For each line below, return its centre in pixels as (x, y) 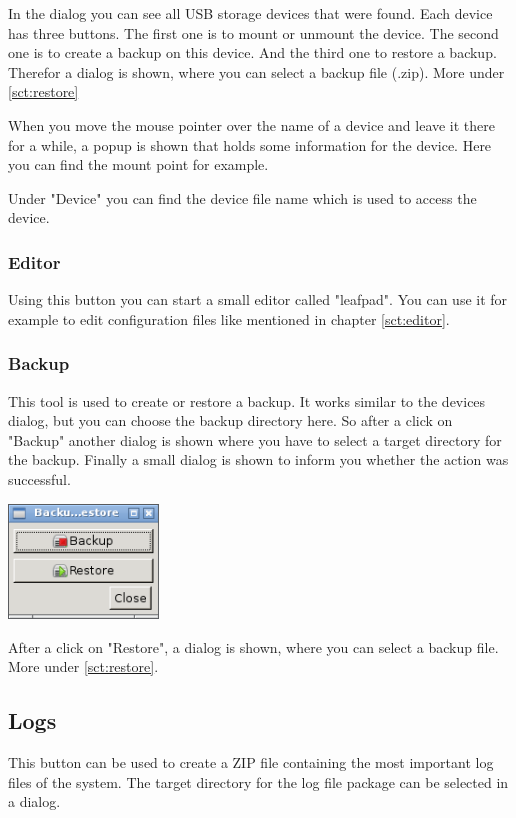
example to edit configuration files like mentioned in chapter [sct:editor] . (229, 318)
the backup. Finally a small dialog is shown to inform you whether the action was (258, 459)
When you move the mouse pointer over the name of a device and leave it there (252, 124)
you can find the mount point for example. (138, 164)
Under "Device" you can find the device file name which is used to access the (242, 197)
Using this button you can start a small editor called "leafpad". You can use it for (258, 299)
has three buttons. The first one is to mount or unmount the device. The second (253, 32)
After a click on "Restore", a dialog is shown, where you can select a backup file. (253, 646)
